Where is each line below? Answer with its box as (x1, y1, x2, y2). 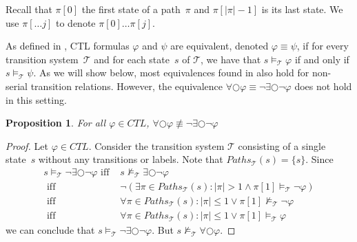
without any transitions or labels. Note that (38, 152, 223, 166)
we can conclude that (6, 223, 95, 237)
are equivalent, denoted (170, 38, 269, 53)
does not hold (294, 78, 352, 93)
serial (6, 78, 28, 93)
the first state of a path (81, 2, 181, 16)
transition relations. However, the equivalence (30, 78, 223, 93)
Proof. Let (6, 138, 48, 153)
